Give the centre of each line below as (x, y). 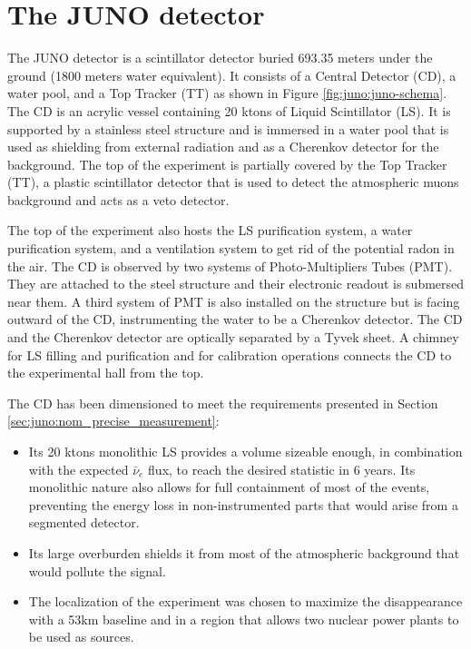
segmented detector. (84, 522)
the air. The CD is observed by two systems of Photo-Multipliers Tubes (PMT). (230, 265)
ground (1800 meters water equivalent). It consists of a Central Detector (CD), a (232, 75)
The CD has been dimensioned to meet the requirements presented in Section (223, 403)
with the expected (78, 469)
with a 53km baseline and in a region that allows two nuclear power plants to (244, 619)
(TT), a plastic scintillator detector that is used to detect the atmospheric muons (233, 182)
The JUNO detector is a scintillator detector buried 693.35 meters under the (220, 58)
